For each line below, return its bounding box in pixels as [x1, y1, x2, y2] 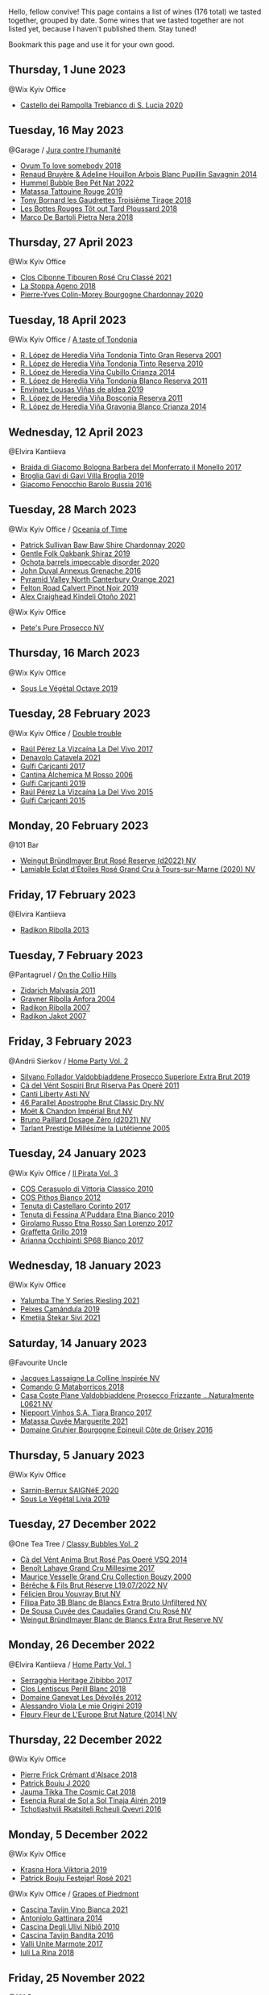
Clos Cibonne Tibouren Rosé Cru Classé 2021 [19, 272, 172, 282]
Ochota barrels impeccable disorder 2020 [19, 557, 159, 566]
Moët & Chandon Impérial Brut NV [19, 1106, 133, 1116]
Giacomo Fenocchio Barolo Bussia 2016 [19, 480, 152, 490]
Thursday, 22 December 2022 [8, 1733, 163, 1747]
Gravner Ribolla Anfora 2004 [19, 994, 116, 1004]
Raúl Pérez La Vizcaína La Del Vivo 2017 [19, 743, 153, 754]
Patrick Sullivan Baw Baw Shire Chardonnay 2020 [19, 540, 185, 549]
